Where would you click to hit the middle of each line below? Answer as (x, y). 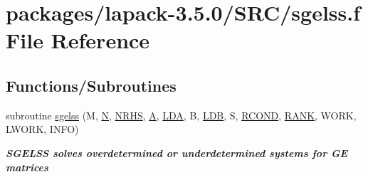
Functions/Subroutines (91, 85)
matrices (27, 167)
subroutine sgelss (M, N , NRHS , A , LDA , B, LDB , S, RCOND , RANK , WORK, (181, 115)
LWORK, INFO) (42, 129)
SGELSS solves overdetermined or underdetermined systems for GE (177, 152)
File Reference (78, 40)
